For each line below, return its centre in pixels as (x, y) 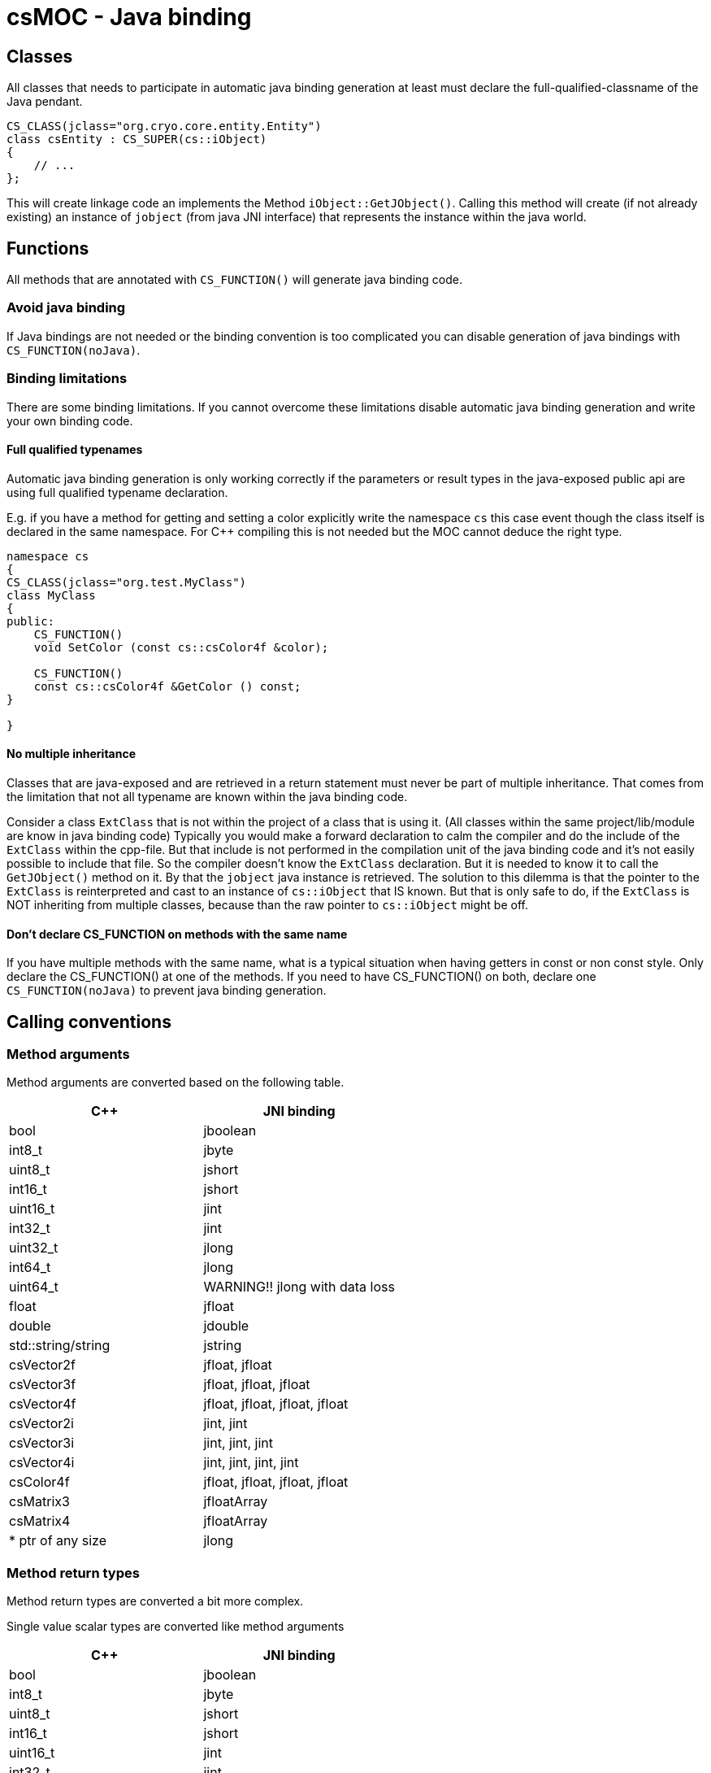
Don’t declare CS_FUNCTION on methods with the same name (177, 934)
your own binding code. (70, 420)
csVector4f (43, 1404)
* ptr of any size (58, 1541)
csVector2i (41, 1424)
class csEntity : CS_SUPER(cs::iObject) (137, 139)
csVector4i (42, 1463)
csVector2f (42, 1365)
